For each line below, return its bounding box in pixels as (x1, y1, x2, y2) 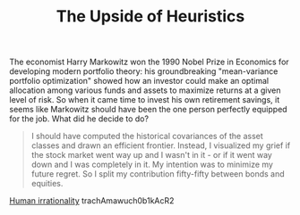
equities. (30, 178, 64, 189)
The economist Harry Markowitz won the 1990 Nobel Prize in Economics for (9, 56, 289, 68)
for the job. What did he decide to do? (9, 113, 150, 124)
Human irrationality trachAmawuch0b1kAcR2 (9, 195, 175, 206)
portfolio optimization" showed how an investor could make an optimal (9, 76, 270, 87)
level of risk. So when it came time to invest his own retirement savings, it (9, 95, 280, 105)
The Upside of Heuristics (56, 6, 245, 27)
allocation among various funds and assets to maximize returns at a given (9, 85, 281, 95)
